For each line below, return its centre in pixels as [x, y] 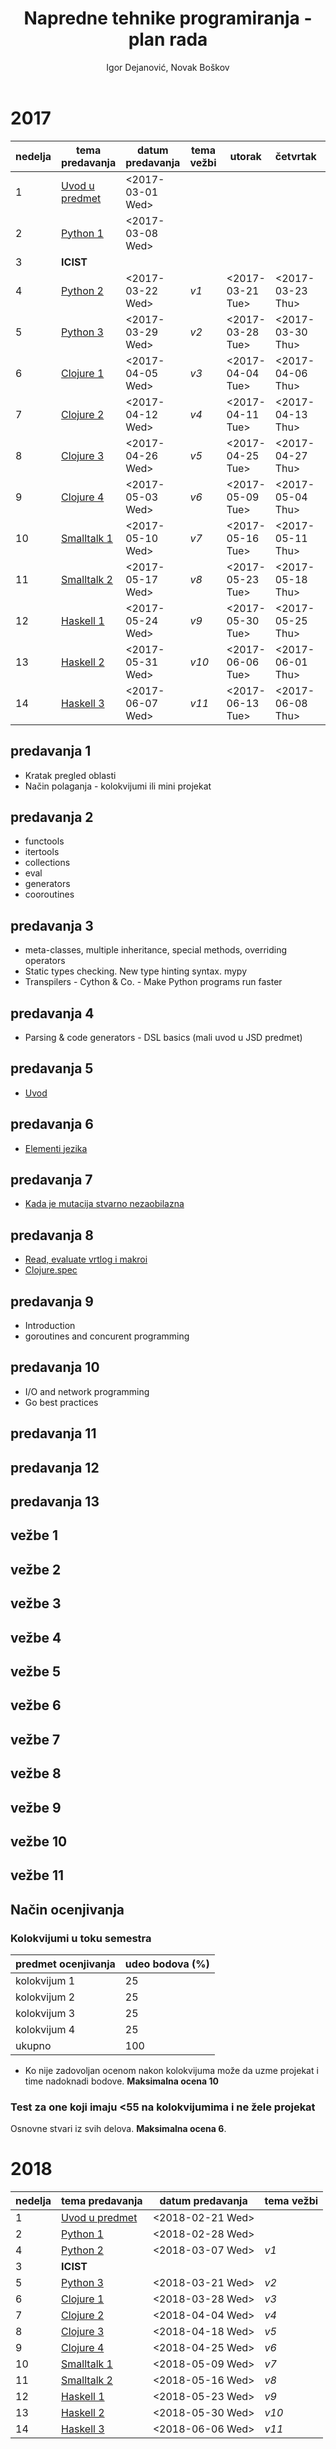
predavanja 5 [52, 1068]
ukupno [33, 2045]
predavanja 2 [52, 817]
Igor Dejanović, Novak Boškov [168, 67]
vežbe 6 [36, 1705]
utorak [245, 156]
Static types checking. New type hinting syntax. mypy [136, 971]
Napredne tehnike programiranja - [168, 18]
